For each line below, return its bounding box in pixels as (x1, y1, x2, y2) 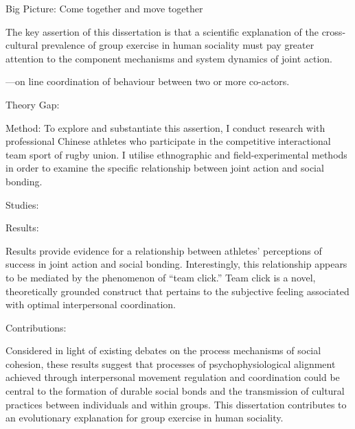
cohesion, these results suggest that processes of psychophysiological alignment (5, 356, 336, 371)
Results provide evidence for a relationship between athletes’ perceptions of (5, 243, 322, 257)
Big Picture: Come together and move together (5, 1, 203, 15)
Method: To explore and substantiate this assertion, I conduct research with (5, 120, 325, 135)
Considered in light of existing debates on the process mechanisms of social (5, 343, 321, 358)
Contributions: (5, 320, 67, 334)
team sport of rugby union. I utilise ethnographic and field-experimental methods (5, 147, 347, 161)
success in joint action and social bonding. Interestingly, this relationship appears (5, 257, 347, 271)
